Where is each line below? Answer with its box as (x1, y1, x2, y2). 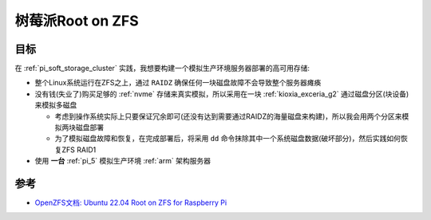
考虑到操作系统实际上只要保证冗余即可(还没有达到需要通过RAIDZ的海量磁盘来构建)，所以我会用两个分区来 (54, 112, 402, 121)
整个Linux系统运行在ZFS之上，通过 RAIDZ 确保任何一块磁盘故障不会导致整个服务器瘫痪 (34, 78, 322, 88)
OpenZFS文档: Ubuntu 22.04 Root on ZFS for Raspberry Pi (34, 198, 227, 207)
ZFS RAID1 (61, 144, 97, 155)
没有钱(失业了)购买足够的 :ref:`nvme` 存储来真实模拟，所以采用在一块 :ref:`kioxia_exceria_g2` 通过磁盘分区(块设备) (34, 88, 409, 99)
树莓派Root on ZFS (14, 12, 139, 29)
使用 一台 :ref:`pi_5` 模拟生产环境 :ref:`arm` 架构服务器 (34, 156, 212, 166)
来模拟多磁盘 (34, 100, 77, 110)
